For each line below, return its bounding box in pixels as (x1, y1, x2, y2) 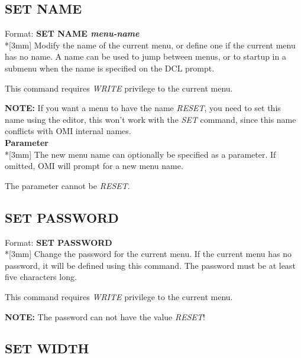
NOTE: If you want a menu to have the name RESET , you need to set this (5, 102, 281, 114)
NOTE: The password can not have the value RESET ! (5, 310, 205, 323)
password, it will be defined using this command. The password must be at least (5, 259, 296, 271)
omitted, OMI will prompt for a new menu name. (5, 160, 183, 172)
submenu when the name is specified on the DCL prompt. (5, 61, 215, 74)
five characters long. (5, 271, 77, 283)
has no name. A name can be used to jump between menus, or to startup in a (5, 50, 286, 63)
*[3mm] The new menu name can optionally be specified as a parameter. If (5, 148, 276, 160)
